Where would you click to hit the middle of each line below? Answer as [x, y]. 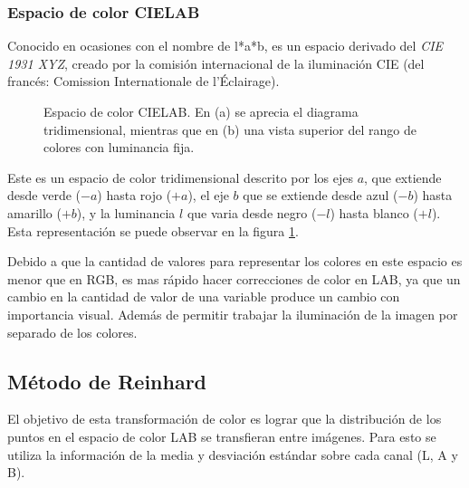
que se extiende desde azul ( [321, 195]
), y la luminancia [126, 212]
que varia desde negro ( [252, 212]
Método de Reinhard [107, 381]
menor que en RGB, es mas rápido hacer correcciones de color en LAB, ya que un [234, 278]
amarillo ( [34, 212]
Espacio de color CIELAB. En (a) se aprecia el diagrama [201, 111]
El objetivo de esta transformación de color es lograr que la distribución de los [225, 419]
